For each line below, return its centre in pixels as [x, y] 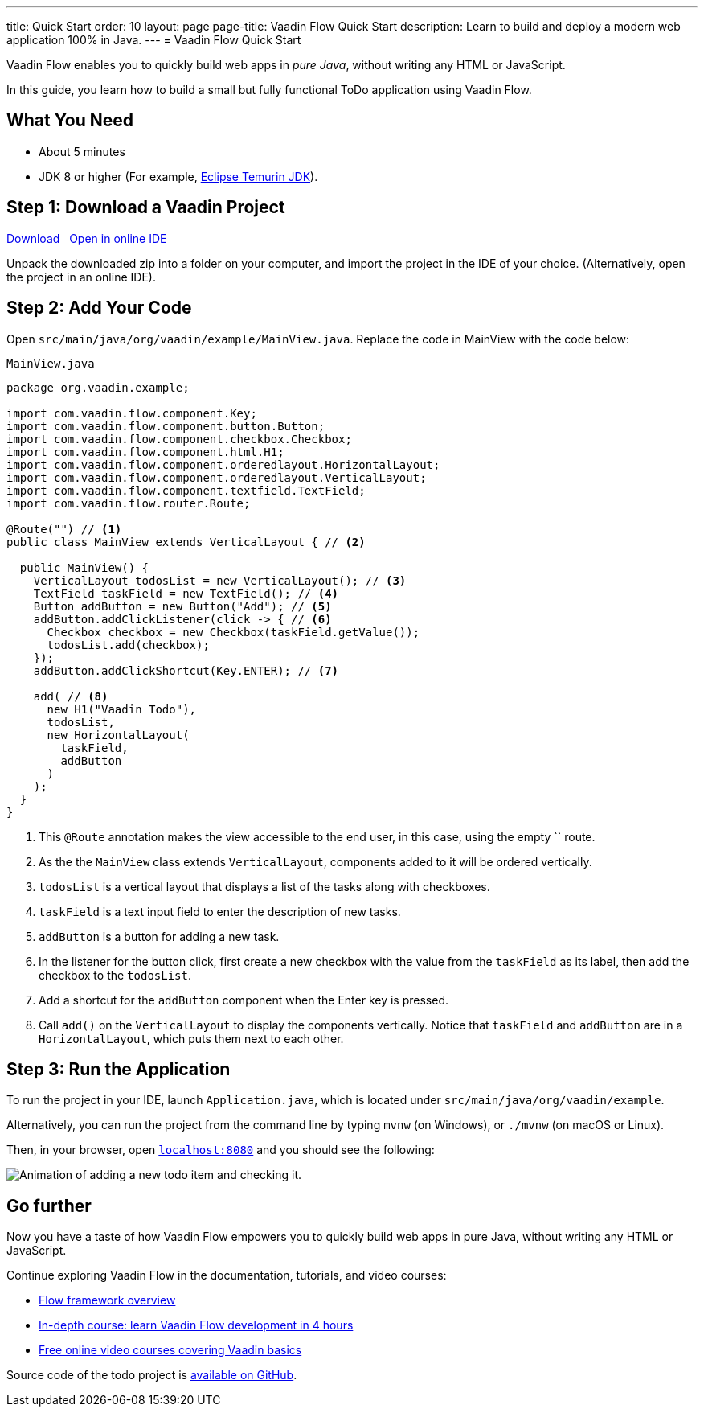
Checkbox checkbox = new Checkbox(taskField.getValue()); [233, 632]
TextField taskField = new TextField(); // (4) [186, 593]
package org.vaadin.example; [98, 387]
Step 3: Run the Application [119, 1069]
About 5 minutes [82, 151]
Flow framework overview [107, 1300]
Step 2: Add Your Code [99, 308]
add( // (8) [71, 696]
